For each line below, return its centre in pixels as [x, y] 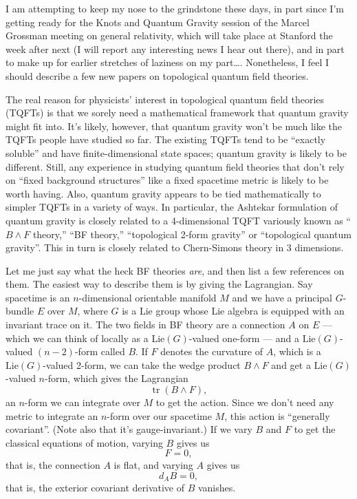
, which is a [297, 351]
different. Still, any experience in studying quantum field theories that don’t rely [175, 166]
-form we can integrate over [82, 402]
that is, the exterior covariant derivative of [95, 488]
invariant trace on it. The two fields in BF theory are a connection [145, 325]
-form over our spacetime [159, 415]
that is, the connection [53, 465]
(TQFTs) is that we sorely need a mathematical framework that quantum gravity [177, 113]
